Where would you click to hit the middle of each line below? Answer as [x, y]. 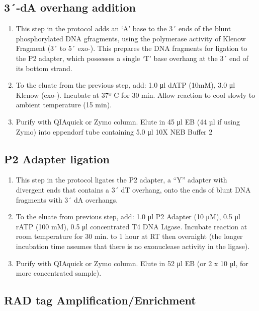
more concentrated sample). [59, 273]
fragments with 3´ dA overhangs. [67, 199]
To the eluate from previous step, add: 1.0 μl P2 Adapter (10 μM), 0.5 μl [128, 216]
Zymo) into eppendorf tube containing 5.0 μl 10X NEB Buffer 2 [114, 131]
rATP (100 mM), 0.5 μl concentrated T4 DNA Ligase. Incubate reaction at [132, 226]
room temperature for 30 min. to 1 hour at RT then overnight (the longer [129, 236]
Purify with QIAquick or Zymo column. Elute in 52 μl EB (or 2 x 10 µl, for [132, 263]
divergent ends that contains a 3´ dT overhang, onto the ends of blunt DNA [133, 189]
